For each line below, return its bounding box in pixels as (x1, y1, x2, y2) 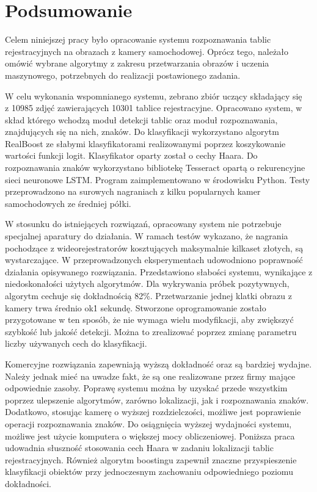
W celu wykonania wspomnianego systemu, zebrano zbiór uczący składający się (5, 89, 302, 102)
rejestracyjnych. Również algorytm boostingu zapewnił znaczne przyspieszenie (5, 453, 297, 466)
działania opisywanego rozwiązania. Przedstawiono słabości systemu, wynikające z (5, 265, 313, 278)
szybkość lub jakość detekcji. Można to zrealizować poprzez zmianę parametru (5, 325, 297, 338)
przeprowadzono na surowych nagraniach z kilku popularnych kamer (5, 185, 261, 198)
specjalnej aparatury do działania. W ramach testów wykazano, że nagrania (5, 230, 288, 242)
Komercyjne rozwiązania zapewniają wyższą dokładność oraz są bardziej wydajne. (5, 357, 312, 370)
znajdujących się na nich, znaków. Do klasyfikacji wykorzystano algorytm (5, 125, 279, 138)
